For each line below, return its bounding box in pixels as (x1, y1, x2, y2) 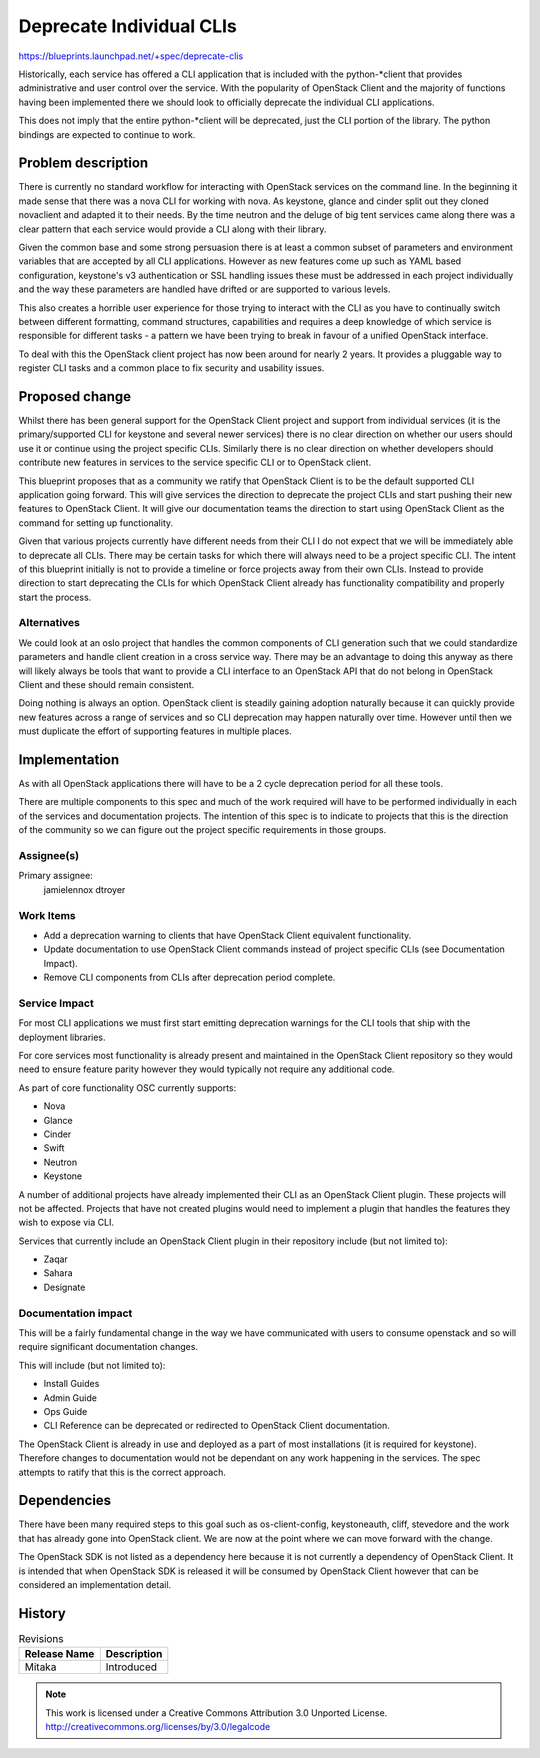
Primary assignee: (18, 870, 94, 882)
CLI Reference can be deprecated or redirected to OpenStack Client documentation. (43, 1420, 390, 1432)
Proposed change (18, 388, 132, 405)
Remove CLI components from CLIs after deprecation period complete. (43, 971, 336, 984)
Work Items (18, 908, 76, 922)
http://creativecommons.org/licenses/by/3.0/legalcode (45, 1721, 271, 1733)
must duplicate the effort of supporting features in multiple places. (18, 725, 292, 737)
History (18, 1605, 67, 1622)
